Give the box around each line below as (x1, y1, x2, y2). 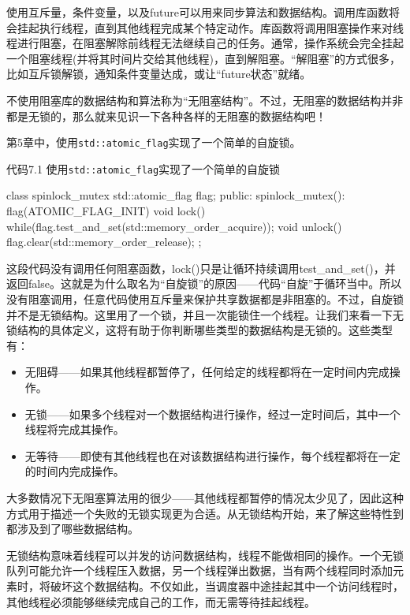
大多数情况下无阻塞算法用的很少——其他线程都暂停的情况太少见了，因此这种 (6, 489, 404, 505)
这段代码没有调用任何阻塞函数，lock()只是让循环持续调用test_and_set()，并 (6, 259, 396, 276)
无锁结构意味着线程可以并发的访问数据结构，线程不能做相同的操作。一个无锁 (6, 546, 404, 563)
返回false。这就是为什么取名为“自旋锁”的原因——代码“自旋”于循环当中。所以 (6, 275, 402, 292)
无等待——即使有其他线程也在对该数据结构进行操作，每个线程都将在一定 (24, 447, 401, 464)
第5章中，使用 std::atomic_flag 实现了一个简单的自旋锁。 (6, 134, 301, 151)
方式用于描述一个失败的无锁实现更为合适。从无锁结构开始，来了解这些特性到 (6, 505, 404, 521)
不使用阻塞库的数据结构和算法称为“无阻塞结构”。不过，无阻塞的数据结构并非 (6, 91, 404, 108)
